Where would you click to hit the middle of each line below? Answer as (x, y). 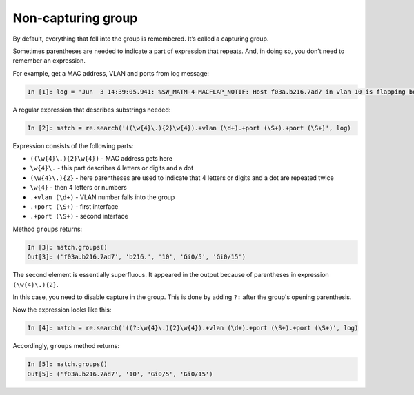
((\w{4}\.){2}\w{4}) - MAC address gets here (101, 159)
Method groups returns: (48, 229)
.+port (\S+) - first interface (74, 206)
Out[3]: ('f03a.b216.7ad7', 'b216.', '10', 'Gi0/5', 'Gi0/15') (137, 257)
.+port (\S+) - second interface (79, 216)
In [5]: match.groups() (68, 364)
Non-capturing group (75, 18)
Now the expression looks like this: (62, 310)
